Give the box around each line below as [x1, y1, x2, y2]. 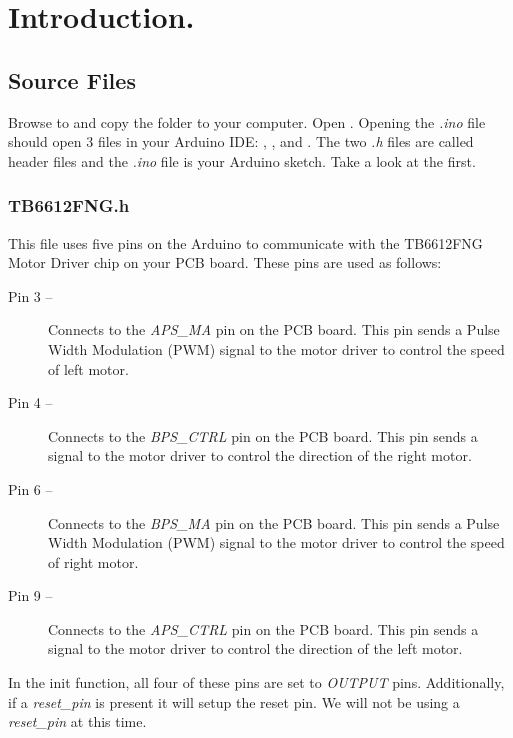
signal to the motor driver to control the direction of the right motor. [48, 445, 472, 466]
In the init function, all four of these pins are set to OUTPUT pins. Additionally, [8, 672, 505, 693]
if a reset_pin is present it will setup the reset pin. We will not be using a [8, 691, 460, 712]
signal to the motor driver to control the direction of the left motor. [48, 638, 463, 659]
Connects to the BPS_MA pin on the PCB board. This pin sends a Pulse [48, 512, 500, 533]
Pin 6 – [8, 478, 53, 499]
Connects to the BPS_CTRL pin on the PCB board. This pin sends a [48, 425, 478, 446]
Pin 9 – [8, 585, 53, 606]
